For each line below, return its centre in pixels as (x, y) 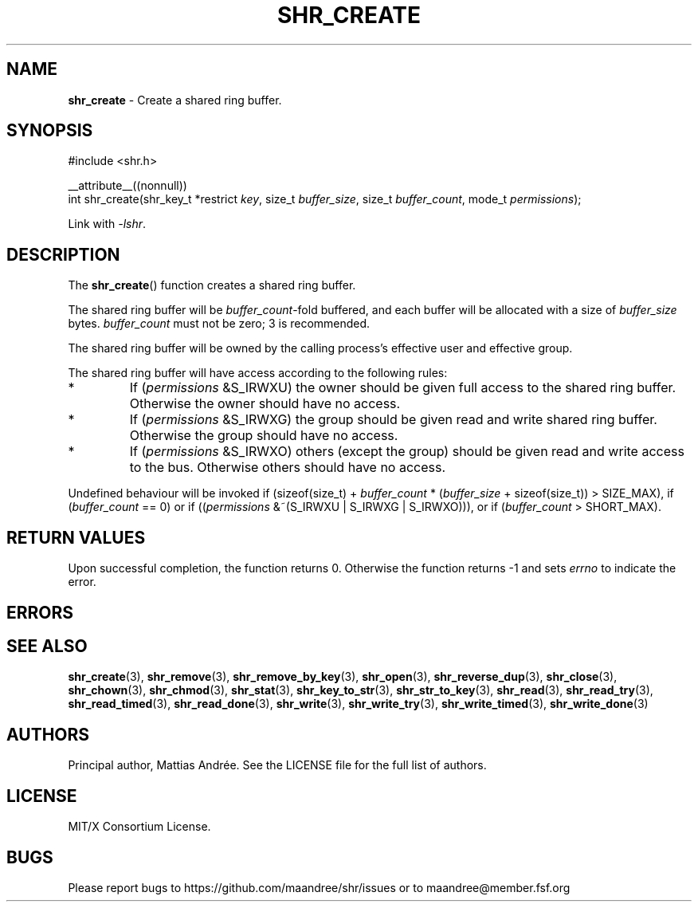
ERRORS (40, 612)
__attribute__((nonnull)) (127, 186)
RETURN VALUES (76, 537)
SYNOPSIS (50, 131)
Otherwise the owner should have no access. (265, 404)
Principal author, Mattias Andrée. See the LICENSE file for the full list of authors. (277, 765)
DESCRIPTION (63, 254)
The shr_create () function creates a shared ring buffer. (212, 285)
